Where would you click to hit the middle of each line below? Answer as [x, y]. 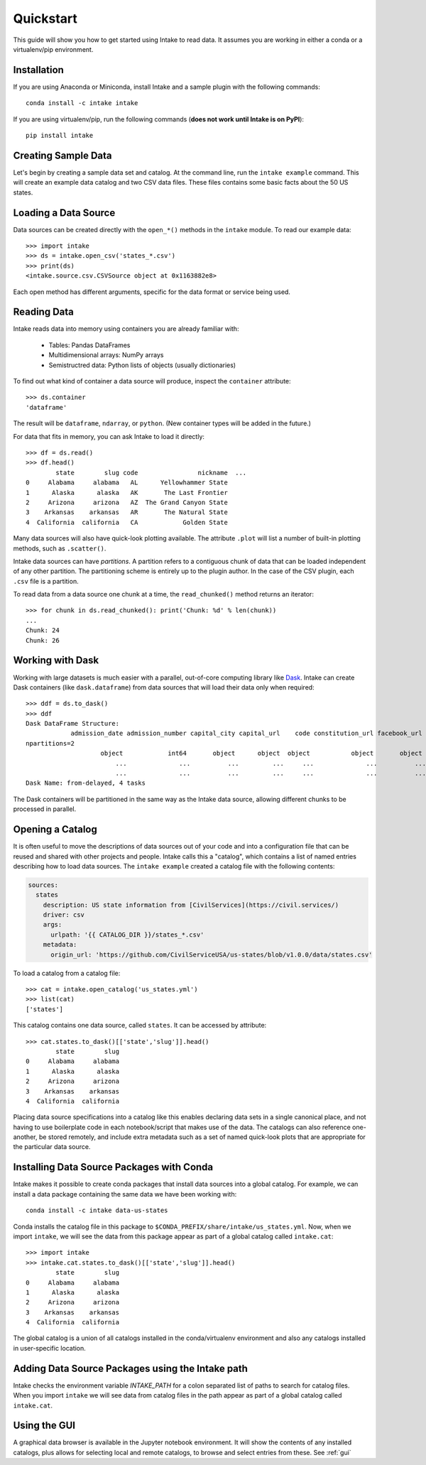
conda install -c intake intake [82, 103]
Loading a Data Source [64, 213]
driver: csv [64, 915]
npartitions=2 [50, 743]
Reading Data [44, 312]
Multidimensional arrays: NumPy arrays [106, 355]
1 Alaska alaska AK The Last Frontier [127, 492]
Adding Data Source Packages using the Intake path [131, 1368]
